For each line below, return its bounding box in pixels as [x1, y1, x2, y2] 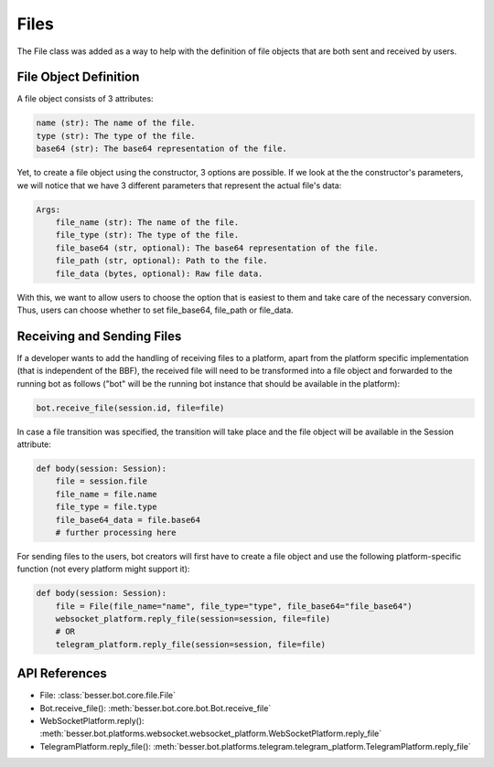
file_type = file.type [55, 502, 157, 512]
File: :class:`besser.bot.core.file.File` [39, 690, 176, 701]
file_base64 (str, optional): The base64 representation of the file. [55, 242, 380, 253]
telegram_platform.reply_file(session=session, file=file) [55, 639, 327, 649]
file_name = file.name [55, 489, 157, 499]
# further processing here [55, 527, 177, 538]
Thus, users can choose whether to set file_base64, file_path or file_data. [16, 304, 294, 315]
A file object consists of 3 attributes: [16, 93, 155, 104]
